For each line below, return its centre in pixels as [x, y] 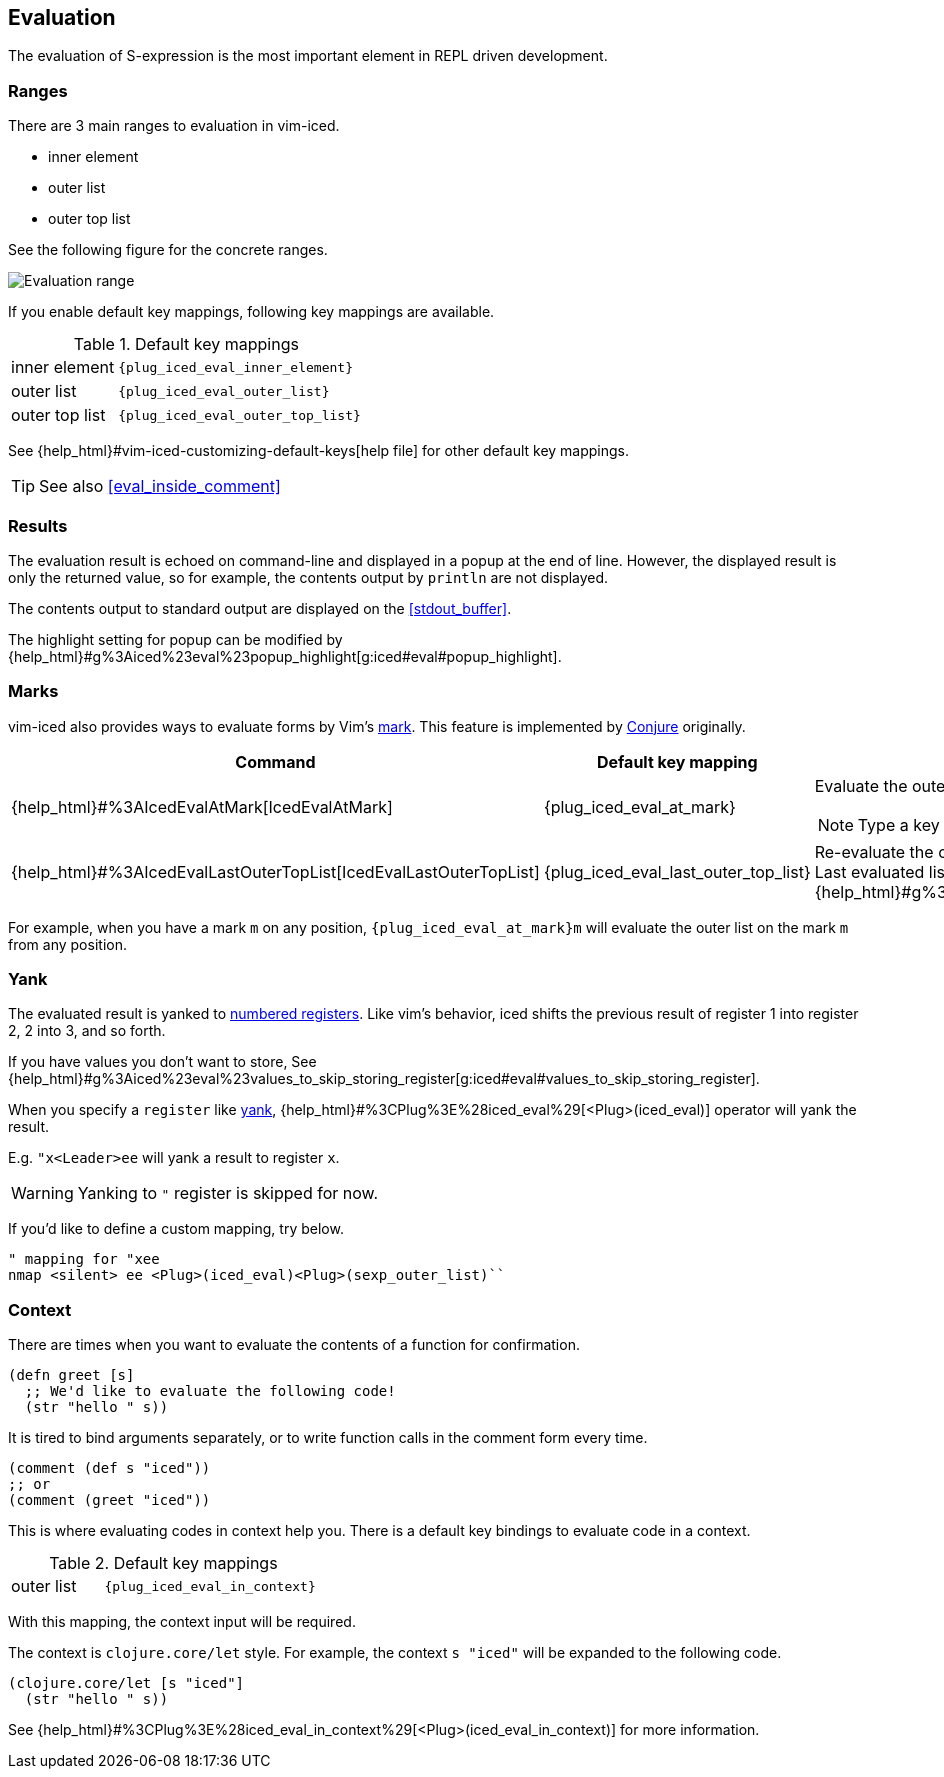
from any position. [67, 944]
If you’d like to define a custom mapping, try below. [176, 1229]
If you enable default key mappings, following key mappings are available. [251, 312]
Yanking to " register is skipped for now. [228, 1193]
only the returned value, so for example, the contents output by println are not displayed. [308, 577]
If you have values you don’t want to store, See [162, 1062]
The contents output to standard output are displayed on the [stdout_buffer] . [260, 608]
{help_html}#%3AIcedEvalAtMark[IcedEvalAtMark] [202, 806]
